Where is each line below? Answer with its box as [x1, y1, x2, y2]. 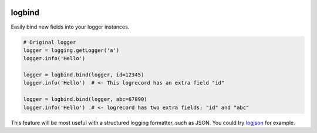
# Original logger [23, 38, 76, 45]
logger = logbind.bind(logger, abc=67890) [23, 96, 147, 103]
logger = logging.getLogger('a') [23, 47, 120, 54]
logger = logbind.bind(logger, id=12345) [23, 72, 144, 78]
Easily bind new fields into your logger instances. [11, 23, 130, 30]
